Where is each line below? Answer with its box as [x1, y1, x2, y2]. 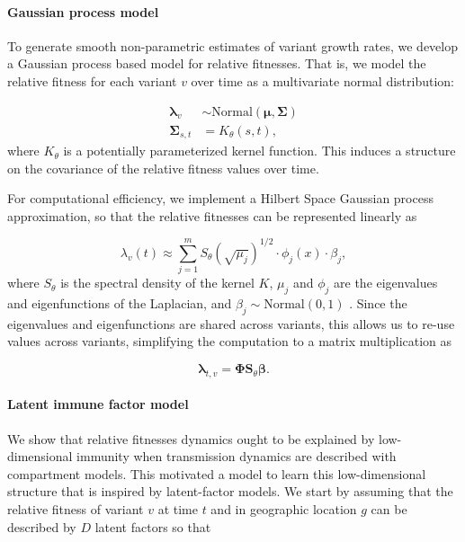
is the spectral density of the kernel [60, 273, 255, 292]
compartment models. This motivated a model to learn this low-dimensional [7, 464, 426, 483]
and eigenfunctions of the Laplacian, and [7, 294, 232, 313]
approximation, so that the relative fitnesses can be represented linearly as [7, 206, 417, 225]
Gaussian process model [7, 2, 159, 21]
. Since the [349, 294, 407, 313]
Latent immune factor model [7, 395, 189, 413]
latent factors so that [94, 517, 211, 536]
